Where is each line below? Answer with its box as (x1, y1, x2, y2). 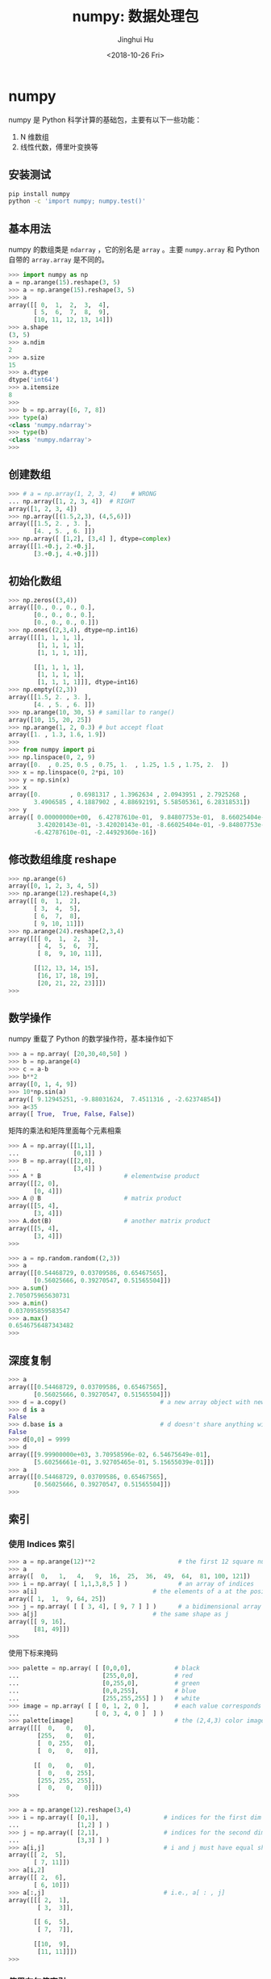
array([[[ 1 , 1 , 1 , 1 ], (8, 633, 85, 642)
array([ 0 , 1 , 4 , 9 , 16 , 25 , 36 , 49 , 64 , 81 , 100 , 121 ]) (8, 1572, 251, 1581)
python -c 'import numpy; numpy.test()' (8, 197, 147, 206)
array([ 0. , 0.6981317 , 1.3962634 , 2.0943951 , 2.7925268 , (8, 790, 248, 799)
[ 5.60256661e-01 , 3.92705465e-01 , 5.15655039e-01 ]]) (33, 1458, 215, 1466)
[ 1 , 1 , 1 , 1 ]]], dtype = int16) (37, 678, 139, 686)
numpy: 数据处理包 (72, 7, 199, 26)
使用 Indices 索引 (8, 1539, 75, 1550)
